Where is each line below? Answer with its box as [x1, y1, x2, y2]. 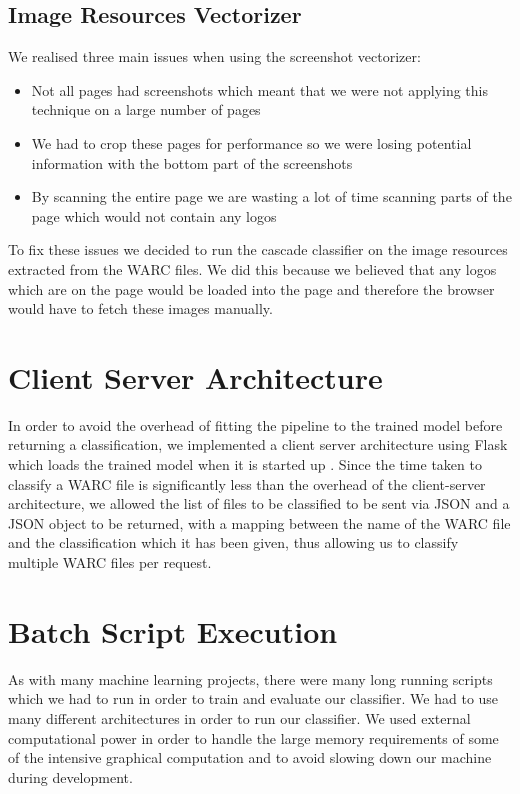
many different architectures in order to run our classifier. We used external [8, 707, 471, 728]
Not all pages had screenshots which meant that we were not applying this [31, 79, 488, 100]
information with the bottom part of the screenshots [31, 152, 353, 173]
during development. [8, 766, 133, 787]
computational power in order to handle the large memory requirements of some [8, 727, 499, 748]
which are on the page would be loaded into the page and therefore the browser [8, 278, 495, 299]
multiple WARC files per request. [8, 552, 212, 573]
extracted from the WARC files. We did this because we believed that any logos [8, 258, 497, 279]
